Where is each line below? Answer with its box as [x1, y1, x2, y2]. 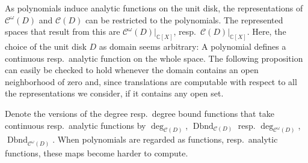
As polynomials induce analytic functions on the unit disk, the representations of [5, 2, 303, 14]
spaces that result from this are [5, 25, 120, 38]
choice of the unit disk [5, 40, 87, 53]
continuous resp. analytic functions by [5, 119, 146, 131]
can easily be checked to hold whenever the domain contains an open [5, 64, 259, 76]
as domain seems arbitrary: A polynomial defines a [99, 40, 286, 53]
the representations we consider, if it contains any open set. [5, 87, 224, 99]
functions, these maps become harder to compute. [5, 147, 188, 159]
